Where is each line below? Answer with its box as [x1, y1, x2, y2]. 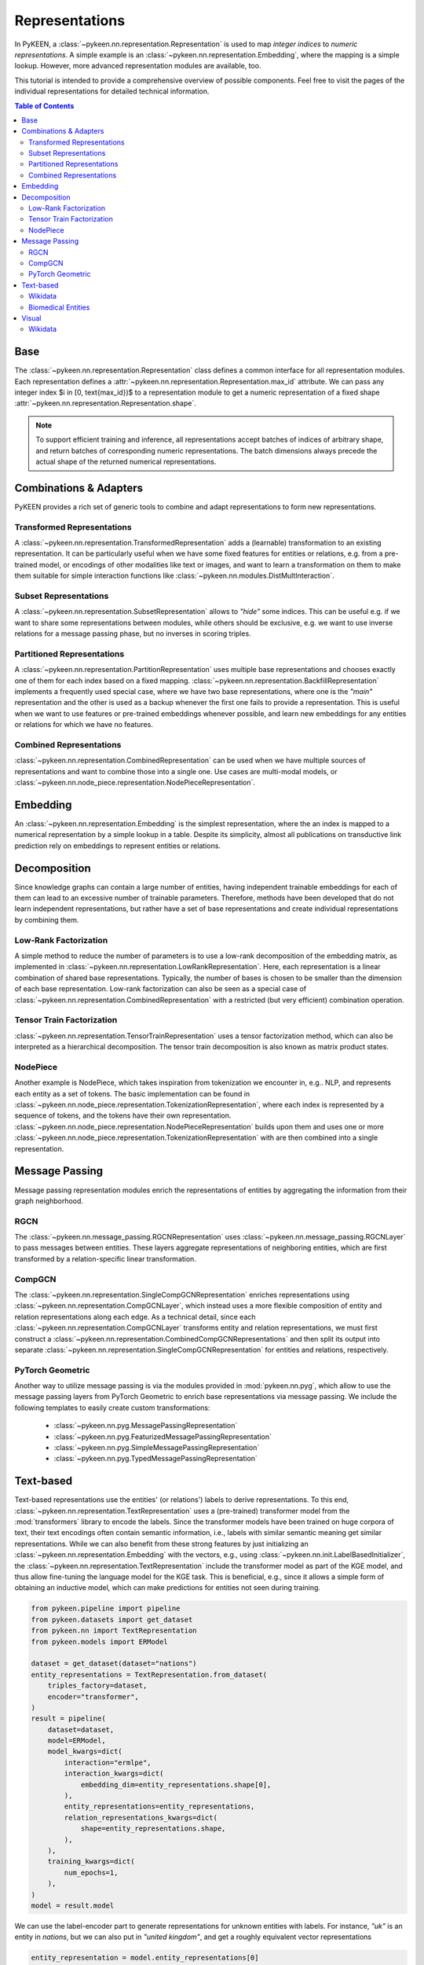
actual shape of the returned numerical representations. [35, 457, 217, 466]
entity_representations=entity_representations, [64, 1802, 255, 1811]
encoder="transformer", [47, 1692, 139, 1701]
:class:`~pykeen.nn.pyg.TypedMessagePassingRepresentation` [53, 1454, 258, 1464]
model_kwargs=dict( [47, 1747, 123, 1756]
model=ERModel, [47, 1736, 106, 1745]
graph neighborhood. [14, 1196, 84, 1206]
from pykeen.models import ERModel [31, 1637, 168, 1646]
